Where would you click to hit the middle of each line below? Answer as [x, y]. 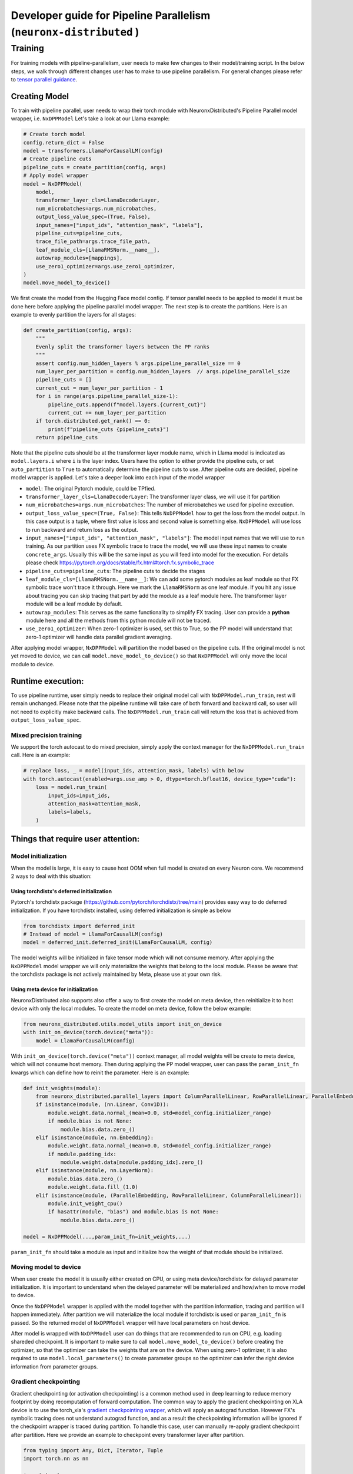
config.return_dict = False [64, 142]
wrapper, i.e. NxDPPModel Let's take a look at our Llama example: [90, 119]
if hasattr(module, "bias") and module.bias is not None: [133, 1212]
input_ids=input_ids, [79, 795]
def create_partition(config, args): [78, 330]
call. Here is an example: [41, 755]
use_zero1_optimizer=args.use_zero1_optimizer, [106, 266]
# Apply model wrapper [56, 176]
